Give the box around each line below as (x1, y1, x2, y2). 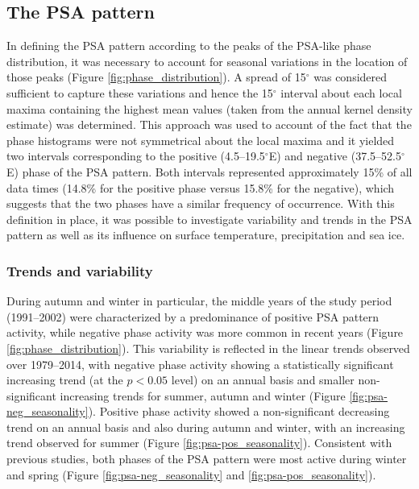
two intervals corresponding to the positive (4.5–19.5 (6, 147, 265, 164)
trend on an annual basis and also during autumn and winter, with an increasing (6, 418, 405, 435)
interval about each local (280, 84, 402, 101)
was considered (313, 68, 388, 85)
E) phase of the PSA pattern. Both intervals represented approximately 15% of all (6, 163, 413, 180)
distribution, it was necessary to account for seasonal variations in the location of (6, 52, 408, 69)
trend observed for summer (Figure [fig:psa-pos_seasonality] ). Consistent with (6, 434, 392, 451)
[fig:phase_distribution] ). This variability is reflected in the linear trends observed (6, 339, 410, 356)
